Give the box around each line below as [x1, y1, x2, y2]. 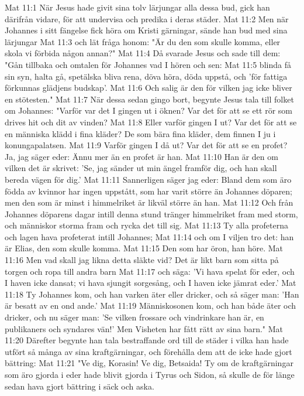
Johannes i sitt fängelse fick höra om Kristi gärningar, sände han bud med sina [5, 24, 288, 36]
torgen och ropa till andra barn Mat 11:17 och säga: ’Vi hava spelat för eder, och [5, 265, 295, 277]
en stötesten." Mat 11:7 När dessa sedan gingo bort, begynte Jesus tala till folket [5, 93, 294, 105]
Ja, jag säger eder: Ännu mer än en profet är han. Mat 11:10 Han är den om [5, 150, 278, 162]
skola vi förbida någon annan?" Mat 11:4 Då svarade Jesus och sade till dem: [5, 47, 281, 59]
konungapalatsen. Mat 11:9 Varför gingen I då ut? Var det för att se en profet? [5, 139, 288, 151]
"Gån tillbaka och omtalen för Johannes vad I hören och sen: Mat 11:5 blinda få [5, 58, 291, 70]
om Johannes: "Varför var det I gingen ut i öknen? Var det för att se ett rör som [5, 104, 293, 117]
